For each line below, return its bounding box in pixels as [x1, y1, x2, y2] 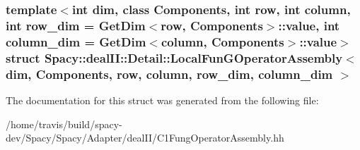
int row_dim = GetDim [6, 16, 146, 34]
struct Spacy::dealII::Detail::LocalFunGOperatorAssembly [6, 49, 343, 66]
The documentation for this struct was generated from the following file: [6, 92, 319, 107]
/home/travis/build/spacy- [6, 116, 122, 131]
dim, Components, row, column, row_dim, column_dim [6, 65, 333, 82]
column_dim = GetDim [6, 32, 146, 50]
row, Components [161, 16, 263, 34]
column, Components [161, 32, 284, 50]
